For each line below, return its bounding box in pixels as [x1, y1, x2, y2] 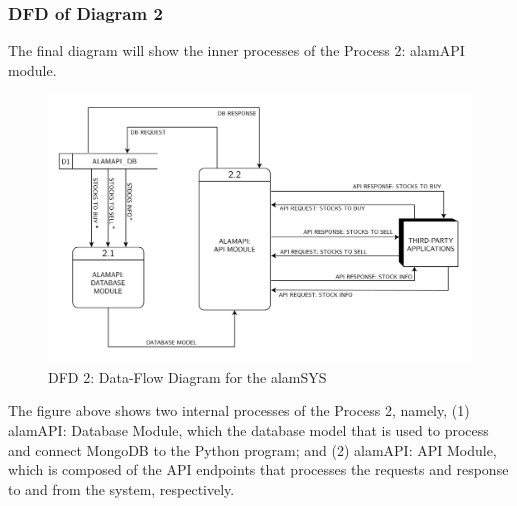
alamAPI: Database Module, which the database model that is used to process [8, 419, 489, 440]
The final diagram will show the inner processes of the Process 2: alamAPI [8, 40, 465, 61]
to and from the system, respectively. [8, 478, 235, 499]
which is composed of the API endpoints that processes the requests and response [8, 459, 509, 480]
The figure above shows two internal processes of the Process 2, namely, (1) [8, 400, 470, 421]
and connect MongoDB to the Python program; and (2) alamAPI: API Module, [8, 439, 497, 460]
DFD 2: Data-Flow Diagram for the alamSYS [48, 366, 327, 387]
